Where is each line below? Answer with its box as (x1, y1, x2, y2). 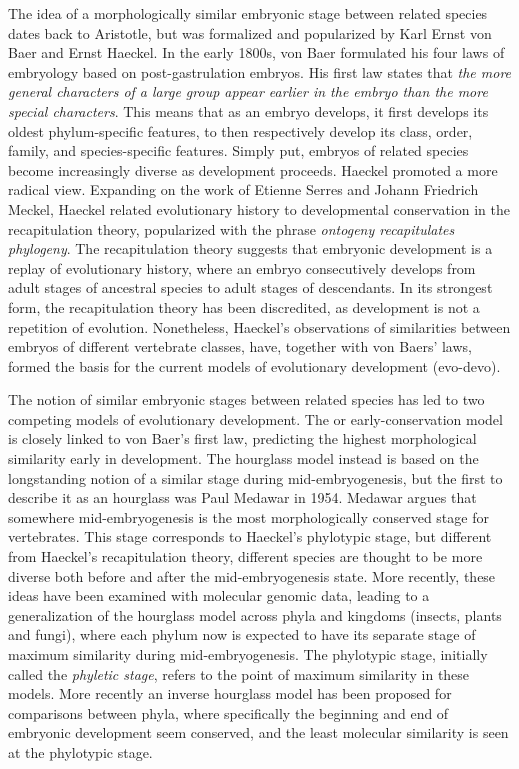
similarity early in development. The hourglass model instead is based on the (8, 448, 479, 469)
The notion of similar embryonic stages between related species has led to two (8, 389, 485, 410)
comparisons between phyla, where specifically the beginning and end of (8, 702, 449, 723)
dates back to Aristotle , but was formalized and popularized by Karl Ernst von (8, 22, 492, 43)
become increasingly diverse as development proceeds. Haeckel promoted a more (8, 159, 498, 180)
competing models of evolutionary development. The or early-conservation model (8, 408, 503, 429)
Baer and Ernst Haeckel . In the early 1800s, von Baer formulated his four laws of (8, 42, 505, 63)
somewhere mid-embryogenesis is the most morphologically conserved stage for (8, 506, 489, 527)
